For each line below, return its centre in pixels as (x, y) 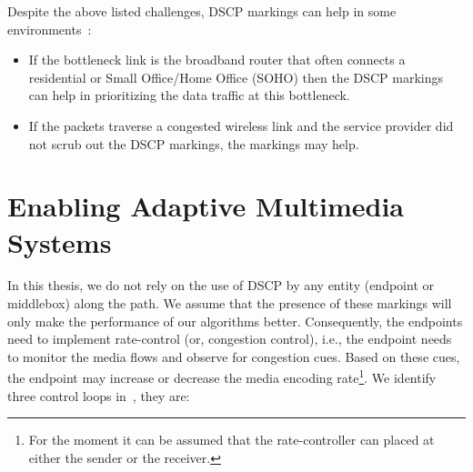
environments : (50, 29)
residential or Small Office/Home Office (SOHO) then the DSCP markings (236, 77)
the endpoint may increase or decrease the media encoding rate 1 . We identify (222, 377)
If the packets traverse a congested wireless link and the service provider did (241, 125)
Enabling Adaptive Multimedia (206, 206)
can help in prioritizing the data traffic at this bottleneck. (189, 95)
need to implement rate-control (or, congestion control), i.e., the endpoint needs (230, 339)
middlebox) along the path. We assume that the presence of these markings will (230, 303)
